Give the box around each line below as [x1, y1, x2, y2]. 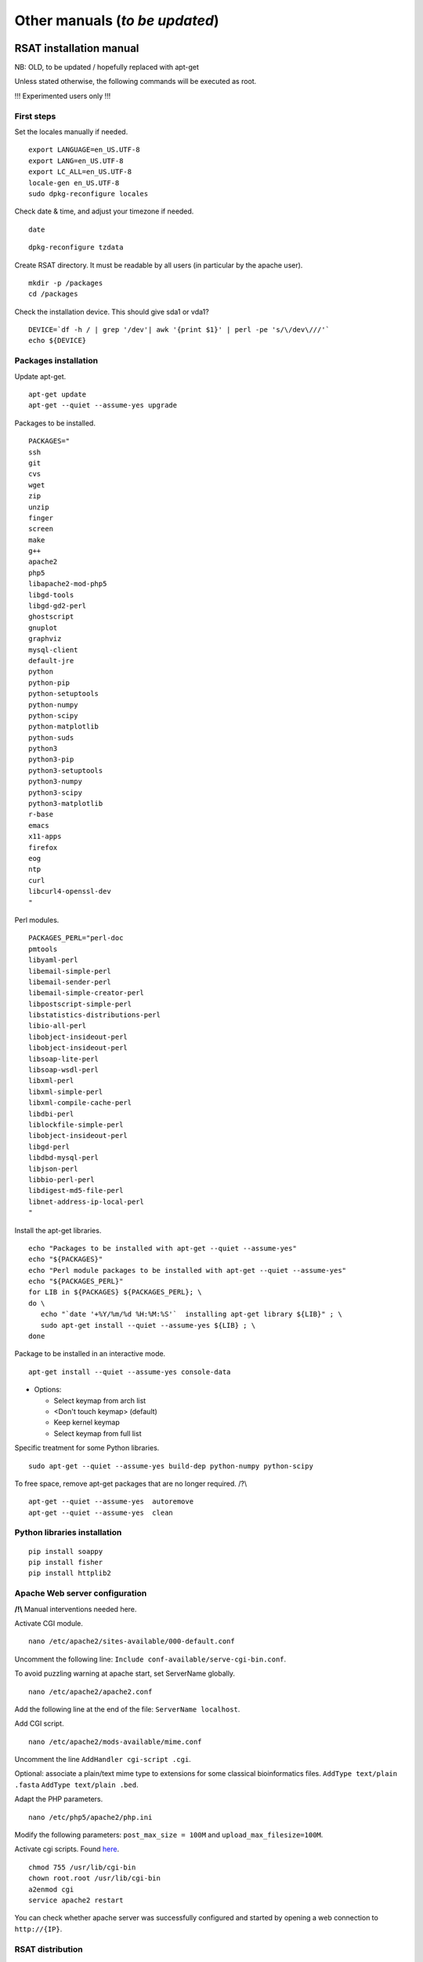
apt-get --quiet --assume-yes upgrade [28, 401, 178, 410]
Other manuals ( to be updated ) [14, 12, 219, 29]
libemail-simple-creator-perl [28, 989, 145, 997]
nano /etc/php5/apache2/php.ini [28, 1813, 153, 1822]
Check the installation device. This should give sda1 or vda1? [14, 307, 209, 316]
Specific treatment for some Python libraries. [14, 1443, 160, 1453]
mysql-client [28, 645, 78, 655]
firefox [28, 843, 58, 852]
